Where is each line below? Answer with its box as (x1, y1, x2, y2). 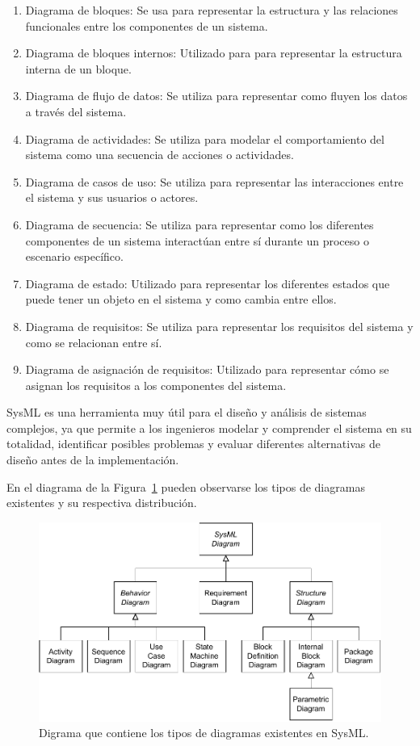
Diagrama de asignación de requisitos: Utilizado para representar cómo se (25, 361, 389, 378)
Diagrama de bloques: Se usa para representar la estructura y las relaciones (25, 2, 398, 18)
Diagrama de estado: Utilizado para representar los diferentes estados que (25, 275, 390, 291)
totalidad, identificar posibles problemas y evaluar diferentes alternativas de (6, 435, 380, 452)
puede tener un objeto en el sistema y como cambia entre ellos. (25, 291, 337, 308)
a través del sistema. (25, 103, 127, 119)
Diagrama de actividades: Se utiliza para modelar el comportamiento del (25, 130, 384, 147)
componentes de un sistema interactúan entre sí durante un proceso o (25, 232, 369, 249)
